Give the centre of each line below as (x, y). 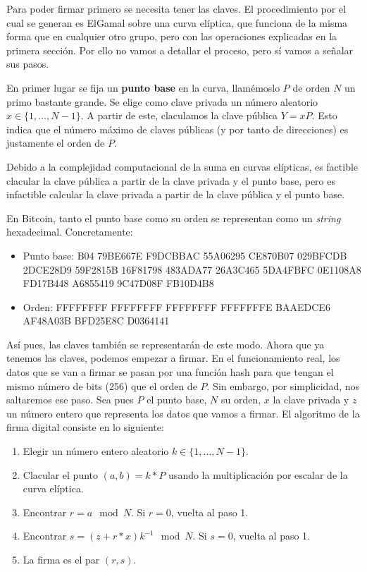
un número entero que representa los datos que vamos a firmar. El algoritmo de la (183, 413)
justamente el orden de (56, 143)
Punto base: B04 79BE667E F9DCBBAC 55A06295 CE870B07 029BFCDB (185, 255)
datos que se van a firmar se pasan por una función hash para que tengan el (170, 372)
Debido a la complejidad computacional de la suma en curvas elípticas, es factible (182, 166)
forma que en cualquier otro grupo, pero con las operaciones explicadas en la (172, 36)
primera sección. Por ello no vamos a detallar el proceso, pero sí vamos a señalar (180, 50)
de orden (311, 87)
